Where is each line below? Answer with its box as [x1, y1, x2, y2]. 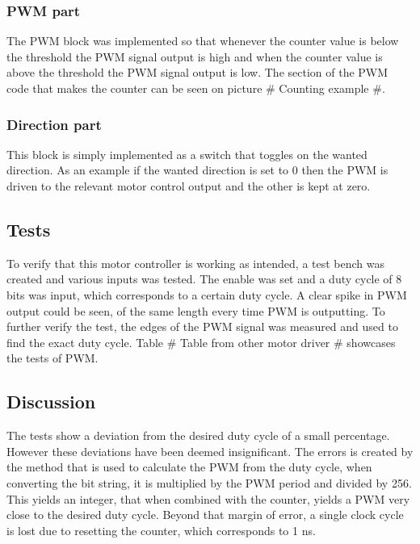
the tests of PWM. [6, 349, 99, 366]
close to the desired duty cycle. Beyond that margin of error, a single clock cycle [6, 506, 404, 523]
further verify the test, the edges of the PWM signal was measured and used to [6, 318, 398, 335]
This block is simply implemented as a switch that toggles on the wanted [6, 145, 367, 162]
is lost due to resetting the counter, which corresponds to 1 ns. [6, 521, 316, 538]
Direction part [6, 114, 102, 134]
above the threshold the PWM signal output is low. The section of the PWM [6, 64, 388, 81]
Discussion [6, 389, 96, 414]
